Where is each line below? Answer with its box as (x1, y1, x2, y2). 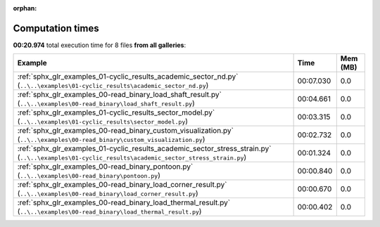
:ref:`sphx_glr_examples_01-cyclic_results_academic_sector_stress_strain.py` (17, 144, 272, 154)
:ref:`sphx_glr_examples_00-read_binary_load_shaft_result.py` (17, 90, 222, 100)
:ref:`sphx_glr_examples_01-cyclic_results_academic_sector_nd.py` (17, 72, 239, 82)
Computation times (13, 22, 99, 34)
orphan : (13, 4, 37, 12)
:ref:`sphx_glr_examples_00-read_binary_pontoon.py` (17, 162, 194, 171)
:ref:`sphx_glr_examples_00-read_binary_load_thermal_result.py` (17, 197, 231, 207)
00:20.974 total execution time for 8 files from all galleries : (13, 41, 186, 49)
